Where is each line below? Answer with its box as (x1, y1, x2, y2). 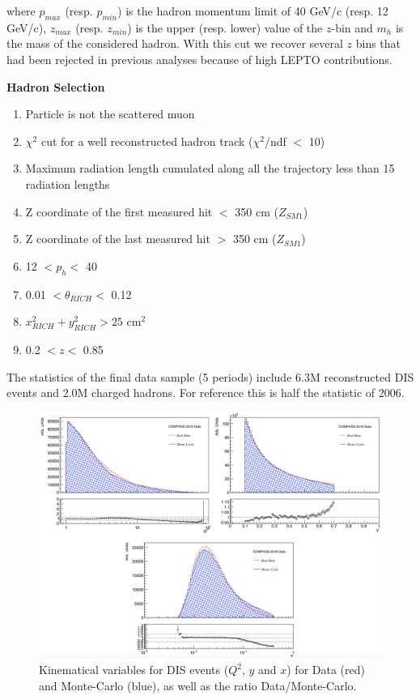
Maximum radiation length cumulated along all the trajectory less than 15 (25, 160, 395, 177)
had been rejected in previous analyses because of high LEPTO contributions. (6, 50, 392, 67)
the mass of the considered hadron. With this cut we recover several (6, 35, 343, 52)
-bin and (331, 19, 373, 36)
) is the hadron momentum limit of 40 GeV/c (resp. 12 (117, 2, 388, 19)
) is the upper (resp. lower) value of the (127, 19, 323, 36)
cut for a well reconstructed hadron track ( (40, 132, 253, 149)
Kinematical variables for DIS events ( (39, 661, 229, 678)
